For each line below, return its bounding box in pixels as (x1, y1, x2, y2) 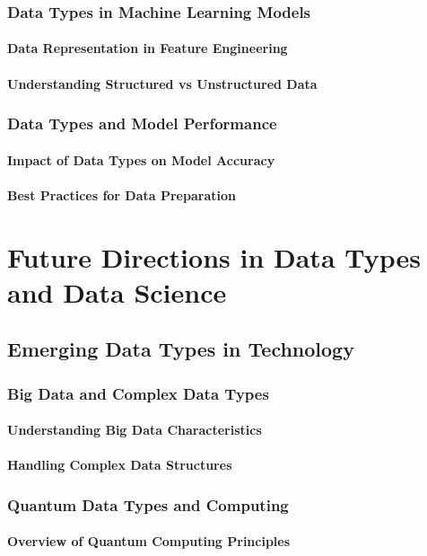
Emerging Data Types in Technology (7, 335, 354, 363)
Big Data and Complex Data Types (7, 382, 269, 404)
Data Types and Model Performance (7, 112, 277, 135)
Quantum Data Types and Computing (7, 493, 289, 516)
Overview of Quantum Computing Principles (7, 532, 291, 551)
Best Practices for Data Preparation (7, 185, 236, 204)
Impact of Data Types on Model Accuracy (7, 150, 275, 169)
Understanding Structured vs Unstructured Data (7, 74, 318, 93)
